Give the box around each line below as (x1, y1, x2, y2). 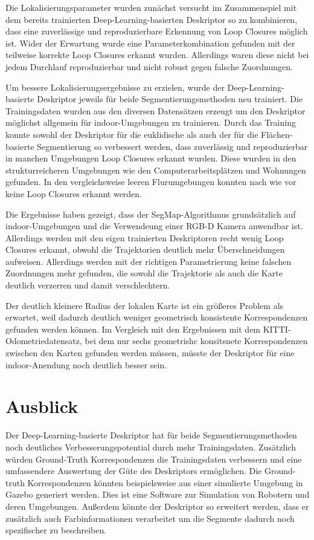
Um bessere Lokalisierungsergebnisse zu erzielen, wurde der (5, 80, 225, 93)
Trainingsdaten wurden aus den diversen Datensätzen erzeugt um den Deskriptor (5, 104, 306, 117)
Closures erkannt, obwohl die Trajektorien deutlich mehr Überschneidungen (5, 243, 285, 256)
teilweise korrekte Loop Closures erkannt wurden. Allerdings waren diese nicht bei (5, 48, 309, 61)
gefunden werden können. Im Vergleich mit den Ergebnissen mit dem (5, 322, 261, 335)
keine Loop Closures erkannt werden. (5, 187, 143, 200)
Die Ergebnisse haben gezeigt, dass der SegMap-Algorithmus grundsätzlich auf (5, 207, 296, 220)
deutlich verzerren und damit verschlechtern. (5, 279, 170, 291)
